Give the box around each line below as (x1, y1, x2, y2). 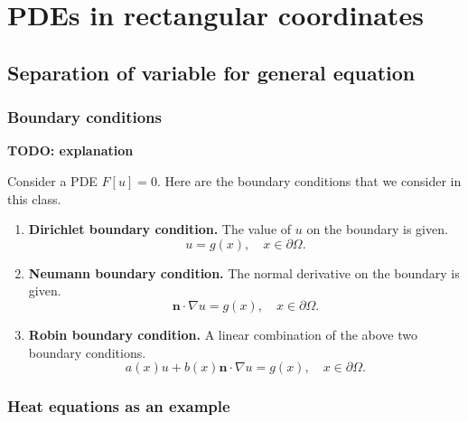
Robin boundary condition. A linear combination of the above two (28, 324, 417, 343)
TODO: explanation (7, 141, 134, 160)
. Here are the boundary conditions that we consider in (156, 171, 462, 190)
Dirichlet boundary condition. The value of (28, 220, 292, 239)
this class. (7, 189, 61, 208)
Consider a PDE (7, 171, 98, 190)
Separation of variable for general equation (7, 58, 416, 86)
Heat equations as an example (7, 395, 230, 417)
